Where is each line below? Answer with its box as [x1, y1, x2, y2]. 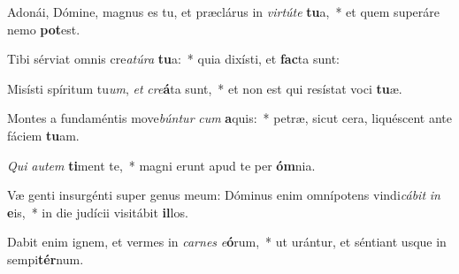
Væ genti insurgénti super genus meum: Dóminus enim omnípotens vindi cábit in [7, 186, 440, 204]
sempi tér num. [7, 249, 84, 268]
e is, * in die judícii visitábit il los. [7, 202, 188, 221]
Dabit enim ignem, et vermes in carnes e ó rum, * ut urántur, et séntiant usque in [7, 232, 447, 251]
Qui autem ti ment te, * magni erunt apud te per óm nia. [7, 156, 316, 174]
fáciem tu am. [7, 126, 80, 144]
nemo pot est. [7, 19, 80, 38]
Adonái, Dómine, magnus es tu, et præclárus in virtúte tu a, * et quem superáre [7, 3, 440, 20]
